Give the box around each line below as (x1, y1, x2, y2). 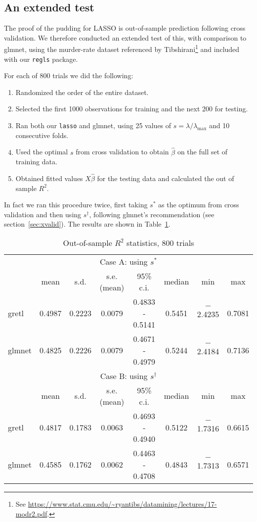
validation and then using (4, 209, 82, 219)
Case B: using (100, 370, 148, 381)
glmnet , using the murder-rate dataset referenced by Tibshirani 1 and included (4, 43, 240, 54)
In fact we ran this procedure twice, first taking (4, 199, 148, 210)
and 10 (209, 120, 230, 131)
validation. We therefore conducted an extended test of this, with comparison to (4, 32, 247, 43)
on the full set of (177, 146, 228, 157)
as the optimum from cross (158, 199, 239, 210)
